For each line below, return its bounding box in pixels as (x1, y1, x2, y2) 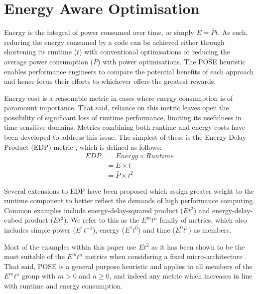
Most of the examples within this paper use (4, 241, 136, 252)
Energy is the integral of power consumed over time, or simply (4, 27, 194, 37)
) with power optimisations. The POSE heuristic (98, 56, 246, 66)
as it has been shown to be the (151, 241, 245, 252)
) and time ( (138, 224, 175, 235)
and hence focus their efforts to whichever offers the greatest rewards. (4, 76, 216, 86)
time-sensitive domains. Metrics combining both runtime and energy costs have (4, 122, 246, 132)
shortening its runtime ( (4, 46, 77, 57)
